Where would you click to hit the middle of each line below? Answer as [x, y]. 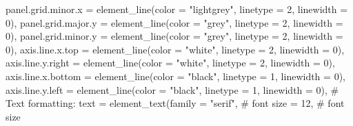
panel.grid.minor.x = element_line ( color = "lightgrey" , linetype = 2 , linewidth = [177, 9]
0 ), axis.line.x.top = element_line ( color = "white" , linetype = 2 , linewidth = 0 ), [175, 49]
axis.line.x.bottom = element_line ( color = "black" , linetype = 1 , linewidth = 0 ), [175, 76]
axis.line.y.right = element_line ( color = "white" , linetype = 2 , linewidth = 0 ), [170, 63]
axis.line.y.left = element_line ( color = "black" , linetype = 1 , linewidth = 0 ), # [172, 89]
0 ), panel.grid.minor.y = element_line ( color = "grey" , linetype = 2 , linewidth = [174, 36]
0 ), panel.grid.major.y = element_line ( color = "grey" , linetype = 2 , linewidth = [174, 22]
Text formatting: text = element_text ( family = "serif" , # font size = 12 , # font [175, 103]
